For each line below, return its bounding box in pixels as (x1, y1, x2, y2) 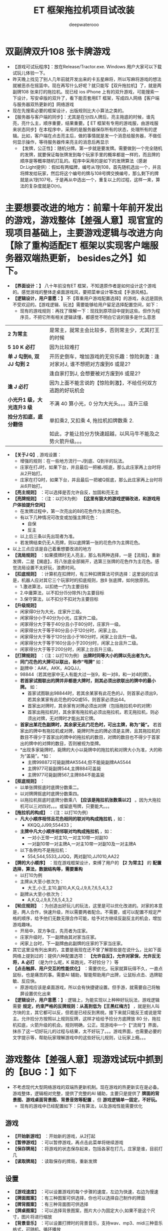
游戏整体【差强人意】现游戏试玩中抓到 (5, 1054, 163, 1065)
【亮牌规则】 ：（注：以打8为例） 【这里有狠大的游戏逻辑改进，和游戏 (12, 495, 156, 501)
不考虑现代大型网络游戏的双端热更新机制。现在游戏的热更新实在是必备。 (12, 1084, 161, 1090)
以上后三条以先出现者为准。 (19, 533, 77, 539)
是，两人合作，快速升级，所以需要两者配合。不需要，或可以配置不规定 (12, 909, 157, 915)
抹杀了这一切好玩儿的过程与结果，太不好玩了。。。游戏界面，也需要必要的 (12, 1028, 161, 1034)
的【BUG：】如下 (5, 1066, 77, 1078)
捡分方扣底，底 (7, 413, 43, 420)
